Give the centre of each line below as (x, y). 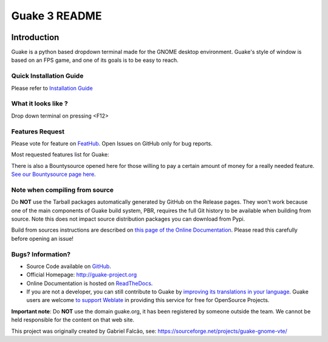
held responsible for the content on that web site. (73, 320)
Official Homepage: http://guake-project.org (82, 275)
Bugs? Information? (41, 254)
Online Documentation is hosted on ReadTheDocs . (90, 283)
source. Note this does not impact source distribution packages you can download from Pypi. (128, 219)
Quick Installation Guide (47, 76)
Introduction (35, 37)
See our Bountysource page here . (54, 174)
